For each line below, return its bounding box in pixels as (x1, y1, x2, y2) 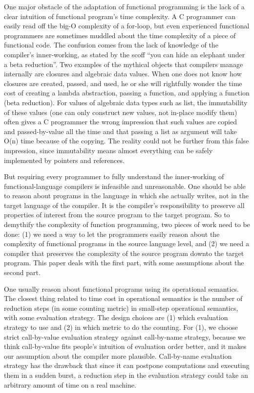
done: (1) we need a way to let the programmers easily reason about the (4, 229, 220, 239)
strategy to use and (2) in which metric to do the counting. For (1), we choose (4, 322, 238, 332)
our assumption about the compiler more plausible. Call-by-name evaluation (4, 350, 232, 361)
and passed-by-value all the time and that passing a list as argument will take (4, 126, 237, 136)
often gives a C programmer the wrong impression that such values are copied (4, 116, 237, 127)
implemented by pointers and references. (4, 155, 125, 165)
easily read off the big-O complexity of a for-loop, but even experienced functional (4, 21, 250, 31)
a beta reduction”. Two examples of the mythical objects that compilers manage (4, 59, 243, 69)
